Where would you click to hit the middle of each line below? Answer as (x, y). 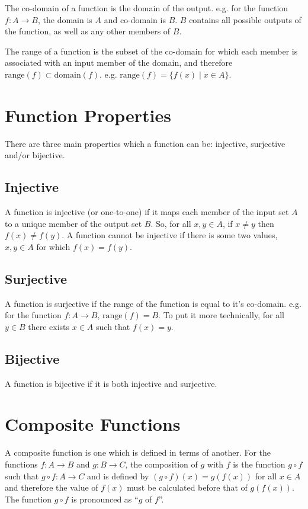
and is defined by (118, 476)
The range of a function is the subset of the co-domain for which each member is (151, 51)
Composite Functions (93, 424)
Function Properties (88, 115)
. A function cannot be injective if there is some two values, (170, 235)
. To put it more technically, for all (221, 315)
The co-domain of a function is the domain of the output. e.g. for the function (147, 8)
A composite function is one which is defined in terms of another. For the (138, 452)
